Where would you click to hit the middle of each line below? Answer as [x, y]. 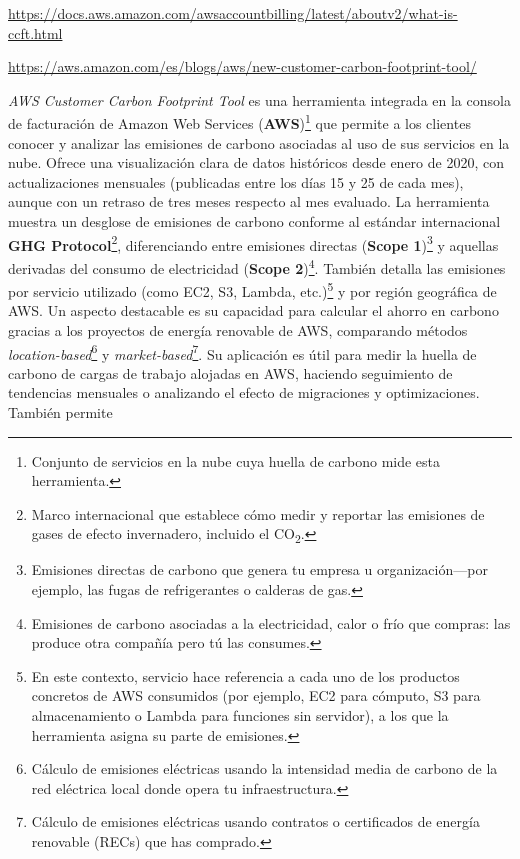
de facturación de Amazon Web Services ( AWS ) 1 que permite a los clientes [239, 122]
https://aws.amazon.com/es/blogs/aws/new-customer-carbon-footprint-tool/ [242, 66]
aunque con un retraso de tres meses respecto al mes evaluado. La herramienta [249, 201]
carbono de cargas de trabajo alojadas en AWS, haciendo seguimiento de [230, 372]
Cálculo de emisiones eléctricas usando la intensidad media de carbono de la [264, 768]
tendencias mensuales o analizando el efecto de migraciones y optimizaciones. [244, 392]
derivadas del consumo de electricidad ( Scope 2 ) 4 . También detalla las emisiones [257, 266]
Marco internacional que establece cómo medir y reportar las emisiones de [258, 513]
